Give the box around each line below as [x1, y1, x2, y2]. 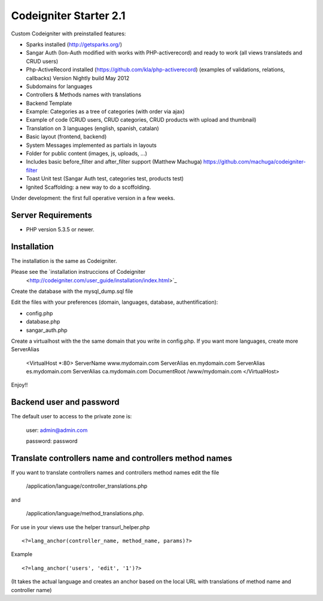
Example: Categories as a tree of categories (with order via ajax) [26, 108, 185, 115]
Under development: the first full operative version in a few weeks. [11, 194, 175, 201]
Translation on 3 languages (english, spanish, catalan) [26, 125, 160, 132]
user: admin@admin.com [26, 426, 88, 434]
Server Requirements [11, 210, 93, 220]
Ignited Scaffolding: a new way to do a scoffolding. [26, 183, 151, 191]
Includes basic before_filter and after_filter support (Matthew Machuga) [26, 158, 203, 165]
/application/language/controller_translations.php [26, 482, 148, 490]
